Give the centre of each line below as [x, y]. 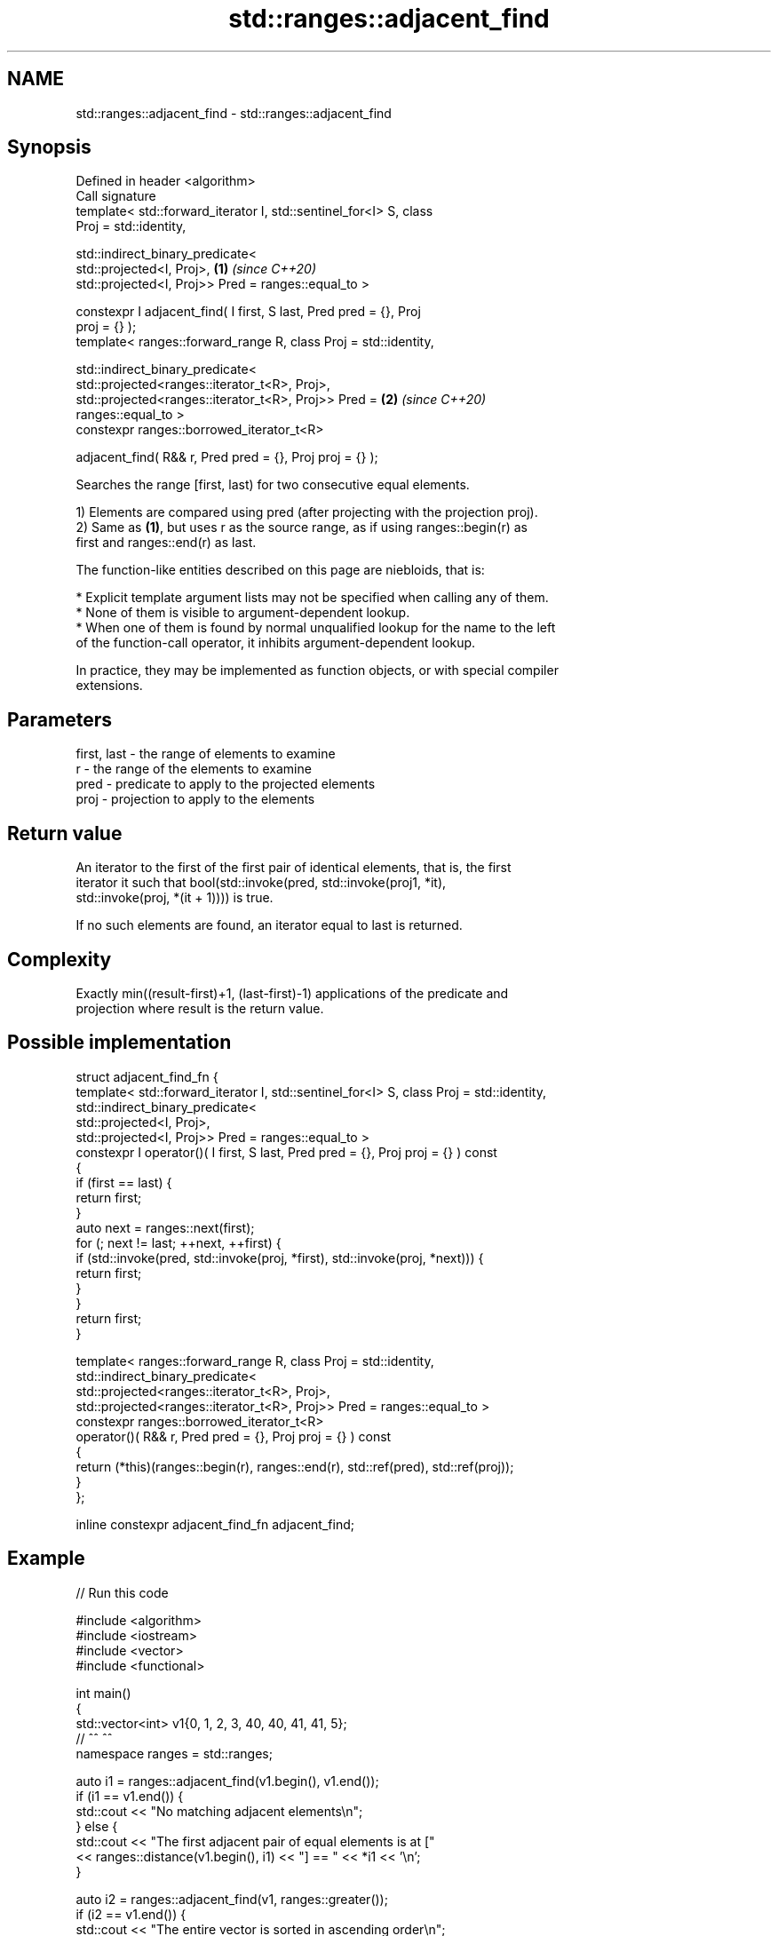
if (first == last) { [124, 1182]
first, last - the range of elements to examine [206, 754]
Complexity [60, 959]
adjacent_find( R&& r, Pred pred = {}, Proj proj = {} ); [227, 457]
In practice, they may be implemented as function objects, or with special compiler [317, 670]
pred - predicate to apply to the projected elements [226, 784]
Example [46, 1559]
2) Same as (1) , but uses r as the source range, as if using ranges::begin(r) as [302, 528]
